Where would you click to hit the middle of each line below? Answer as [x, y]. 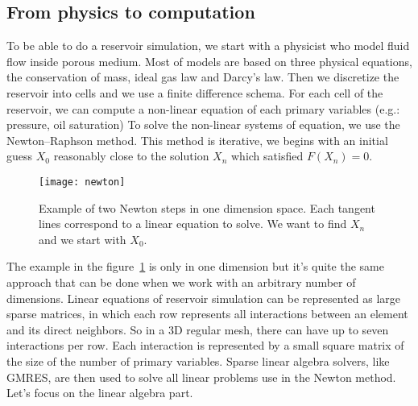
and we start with [83, 239]
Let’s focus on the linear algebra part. [100, 393]
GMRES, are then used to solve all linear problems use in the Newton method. [201, 377]
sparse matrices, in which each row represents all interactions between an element [207, 314]
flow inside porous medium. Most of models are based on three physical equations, [209, 61]
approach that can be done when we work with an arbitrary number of [181, 282]
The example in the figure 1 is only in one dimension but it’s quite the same [195, 266]
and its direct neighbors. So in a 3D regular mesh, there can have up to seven [198, 329]
